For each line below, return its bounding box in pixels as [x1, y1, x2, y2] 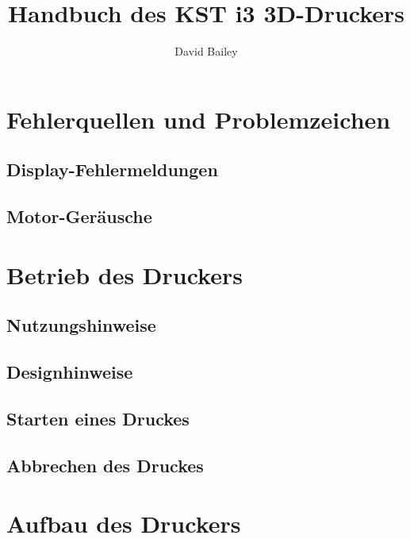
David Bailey [174, 43, 238, 60]
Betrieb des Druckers [6, 258, 243, 291]
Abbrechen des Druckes [6, 452, 204, 477]
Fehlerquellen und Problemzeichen [6, 102, 391, 135]
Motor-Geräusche [6, 204, 152, 229]
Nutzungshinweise [6, 313, 156, 337]
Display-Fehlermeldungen [6, 157, 218, 182]
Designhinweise [6, 360, 133, 384]
